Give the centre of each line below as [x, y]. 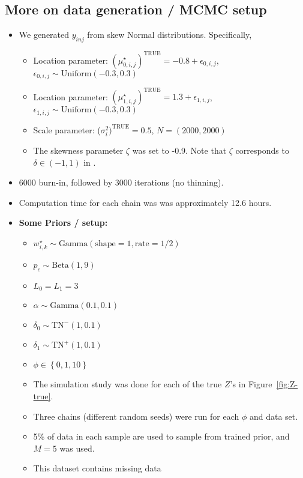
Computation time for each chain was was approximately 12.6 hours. [145, 202]
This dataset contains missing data [97, 468]
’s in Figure [251, 384]
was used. [77, 448]
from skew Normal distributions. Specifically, [169, 35]
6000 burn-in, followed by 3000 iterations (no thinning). [121, 182]
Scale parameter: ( [67, 129]
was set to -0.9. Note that [179, 150]
